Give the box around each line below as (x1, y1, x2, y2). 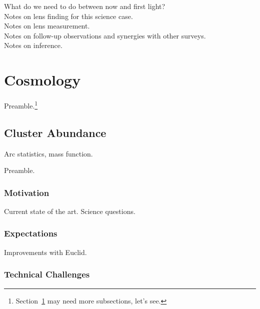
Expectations (4, 227, 57, 239)
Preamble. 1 (4, 99, 38, 110)
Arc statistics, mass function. (4, 148, 93, 158)
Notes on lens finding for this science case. (4, 10, 133, 21)
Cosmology (4, 69, 81, 90)
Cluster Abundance (4, 124, 106, 140)
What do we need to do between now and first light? (4, 1, 165, 11)
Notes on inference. (4, 40, 62, 50)
